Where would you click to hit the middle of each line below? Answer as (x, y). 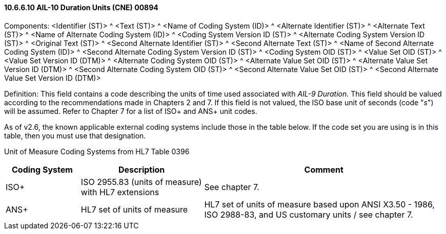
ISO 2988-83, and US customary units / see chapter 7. (309, 214)
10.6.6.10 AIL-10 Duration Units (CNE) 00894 (81, 7)
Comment (324, 169)
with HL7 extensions (120, 192)
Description (141, 169)
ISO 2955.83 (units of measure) (141, 182)
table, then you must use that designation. (75, 135)
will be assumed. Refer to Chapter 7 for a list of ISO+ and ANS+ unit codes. (131, 111)
